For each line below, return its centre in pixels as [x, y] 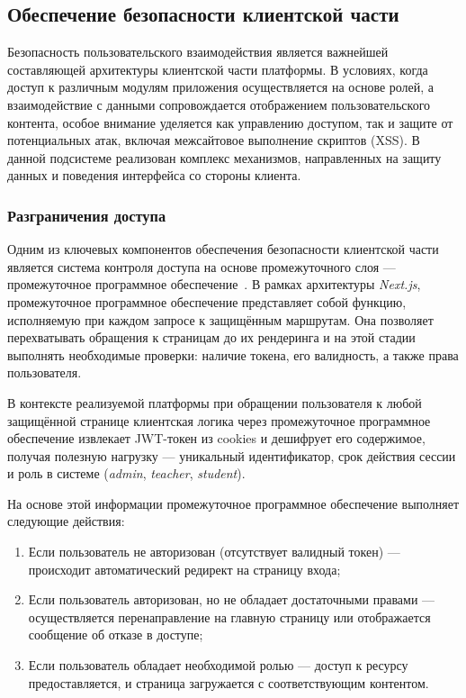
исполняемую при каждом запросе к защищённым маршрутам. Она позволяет [220, 319]
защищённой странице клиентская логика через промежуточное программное [219, 420]
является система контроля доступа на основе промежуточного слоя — [202, 266]
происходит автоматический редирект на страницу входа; [184, 569]
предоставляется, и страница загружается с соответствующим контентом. [229, 682]
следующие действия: [66, 521]
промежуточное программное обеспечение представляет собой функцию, [207, 301]
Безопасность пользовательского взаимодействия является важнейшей [198, 52]
